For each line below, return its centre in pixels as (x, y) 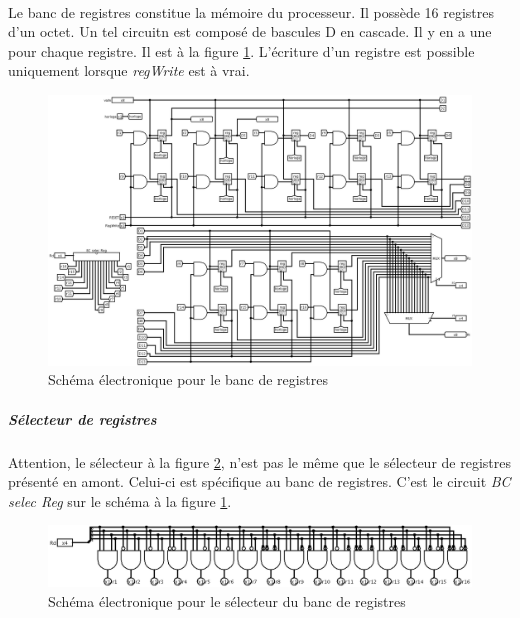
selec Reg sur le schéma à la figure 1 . (120, 500)
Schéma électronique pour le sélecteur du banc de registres (227, 601)
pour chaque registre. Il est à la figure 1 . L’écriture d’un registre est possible (241, 50)
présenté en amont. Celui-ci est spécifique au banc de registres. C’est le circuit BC (259, 481)
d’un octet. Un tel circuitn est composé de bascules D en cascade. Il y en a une (250, 31)
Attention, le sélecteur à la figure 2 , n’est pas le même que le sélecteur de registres (259, 461)
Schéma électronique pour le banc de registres (188, 379)
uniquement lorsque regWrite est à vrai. (129, 70)
